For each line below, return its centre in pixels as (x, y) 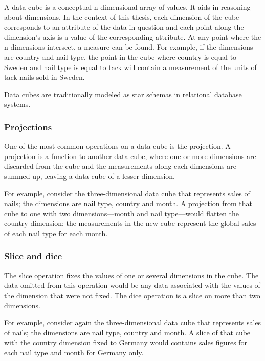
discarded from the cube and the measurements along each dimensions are (120, 166)
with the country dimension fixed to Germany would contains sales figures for (126, 342)
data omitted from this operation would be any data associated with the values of (132, 285)
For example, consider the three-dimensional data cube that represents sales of (127, 193)
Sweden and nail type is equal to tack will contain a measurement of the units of (130, 67)
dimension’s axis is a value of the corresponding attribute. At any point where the (133, 37)
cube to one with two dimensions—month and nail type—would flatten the (122, 213)
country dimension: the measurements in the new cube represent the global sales (130, 223)
